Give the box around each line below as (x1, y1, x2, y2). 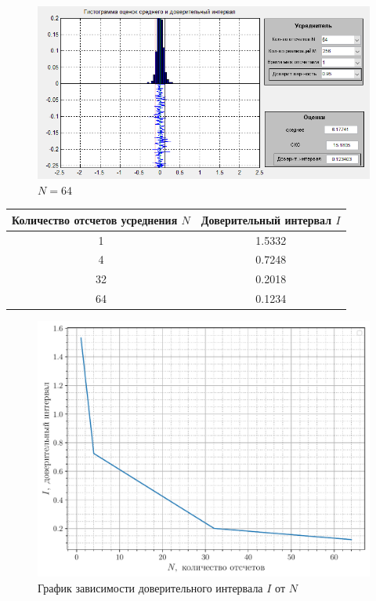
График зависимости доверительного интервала (38, 579, 263, 596)
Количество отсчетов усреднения (12, 211, 178, 228)
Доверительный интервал (201, 211, 332, 228)
